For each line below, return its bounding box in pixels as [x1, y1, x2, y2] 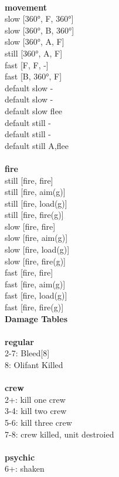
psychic [5, 450, 35, 463]
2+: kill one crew [5, 393, 66, 405]
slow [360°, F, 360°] [5, 12, 74, 25]
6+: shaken [5, 462, 45, 475]
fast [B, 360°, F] [5, 70, 62, 82]
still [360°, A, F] [5, 47, 63, 59]
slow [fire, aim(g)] [5, 231, 68, 244]
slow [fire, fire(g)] [5, 254, 66, 267]
